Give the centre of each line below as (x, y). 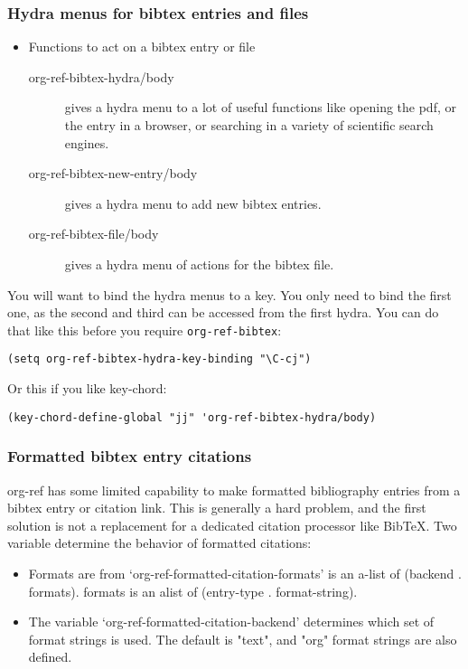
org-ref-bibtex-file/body (94, 234)
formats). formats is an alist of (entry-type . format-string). (193, 591)
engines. (87, 142)
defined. (50, 657)
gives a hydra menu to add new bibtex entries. (193, 203)
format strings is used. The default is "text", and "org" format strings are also (243, 639)
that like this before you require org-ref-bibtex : (145, 330)
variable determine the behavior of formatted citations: (159, 543)
